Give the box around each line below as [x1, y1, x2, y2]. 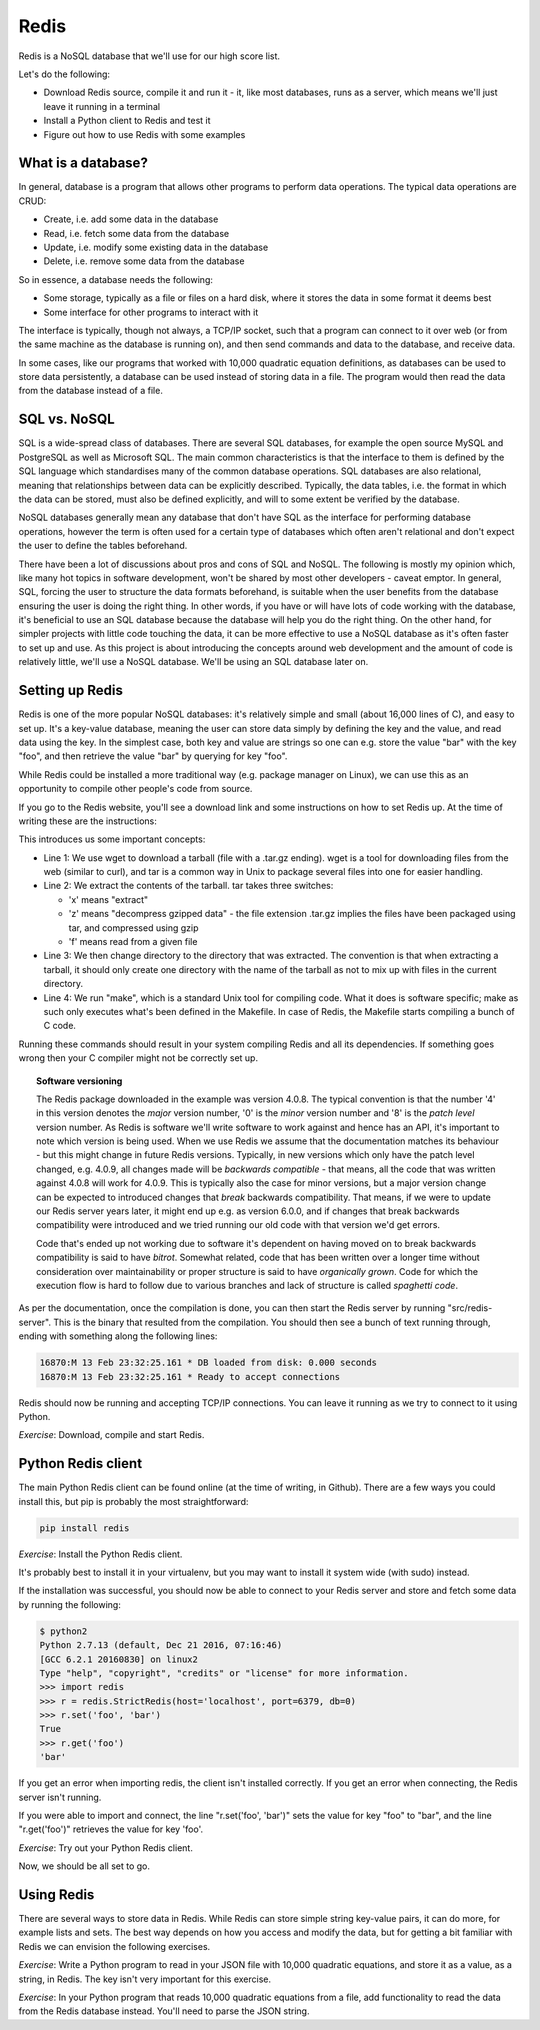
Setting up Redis [18, 682, 124, 699]
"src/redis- [447, 1302, 493, 1314]
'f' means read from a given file [68, 936, 198, 948]
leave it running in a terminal [43, 100, 160, 112]
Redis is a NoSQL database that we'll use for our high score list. [18, 50, 280, 62]
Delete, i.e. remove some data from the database [43, 255, 245, 267]
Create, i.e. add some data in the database [43, 213, 219, 225]
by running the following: [18, 1598, 122, 1610]
